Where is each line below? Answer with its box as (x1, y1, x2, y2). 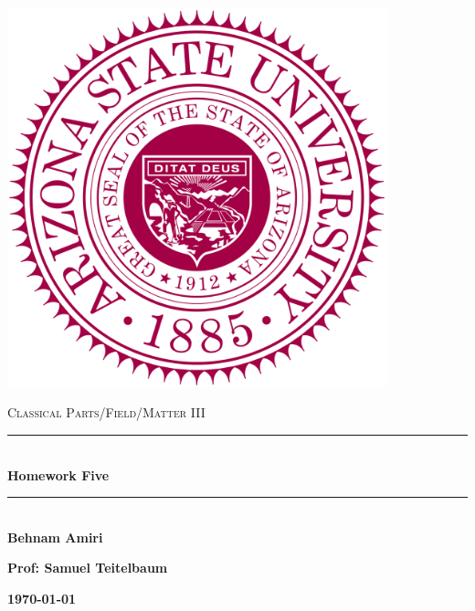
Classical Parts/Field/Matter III (7, 403, 206, 422)
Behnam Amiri (7, 527, 103, 546)
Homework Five (7, 465, 110, 484)
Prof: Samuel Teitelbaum (7, 558, 168, 577)
